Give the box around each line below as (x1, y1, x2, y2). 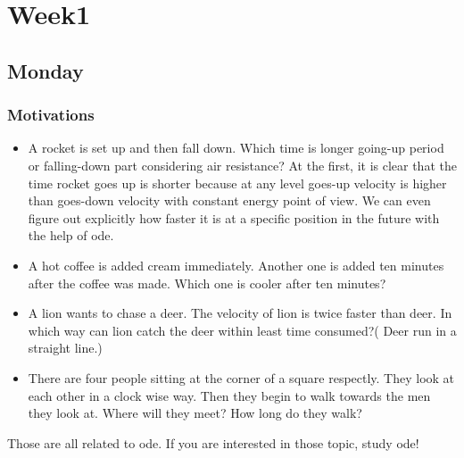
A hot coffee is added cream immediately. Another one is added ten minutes (28, 255, 444, 274)
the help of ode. (28, 226, 114, 245)
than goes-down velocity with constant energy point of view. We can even (28, 191, 431, 210)
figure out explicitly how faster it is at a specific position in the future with (28, 208, 440, 227)
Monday (7, 56, 84, 84)
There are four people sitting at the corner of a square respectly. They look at (28, 368, 455, 387)
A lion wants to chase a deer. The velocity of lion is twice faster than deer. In (28, 304, 452, 322)
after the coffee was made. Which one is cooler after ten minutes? (28, 273, 386, 292)
